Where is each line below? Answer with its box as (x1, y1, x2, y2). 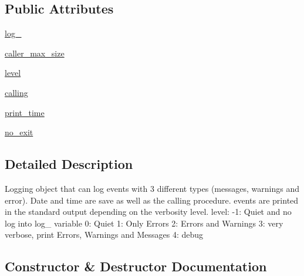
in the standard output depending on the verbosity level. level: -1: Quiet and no (5, 205, 292, 218)
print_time (5, 106, 45, 118)
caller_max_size (5, 46, 65, 59)
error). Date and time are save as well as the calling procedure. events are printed (5, 194, 299, 206)
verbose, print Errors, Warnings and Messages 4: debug (5, 228, 204, 241)
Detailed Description (5, 155, 133, 173)
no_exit (5, 126, 33, 138)
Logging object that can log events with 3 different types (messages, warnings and (5, 182, 299, 194)
